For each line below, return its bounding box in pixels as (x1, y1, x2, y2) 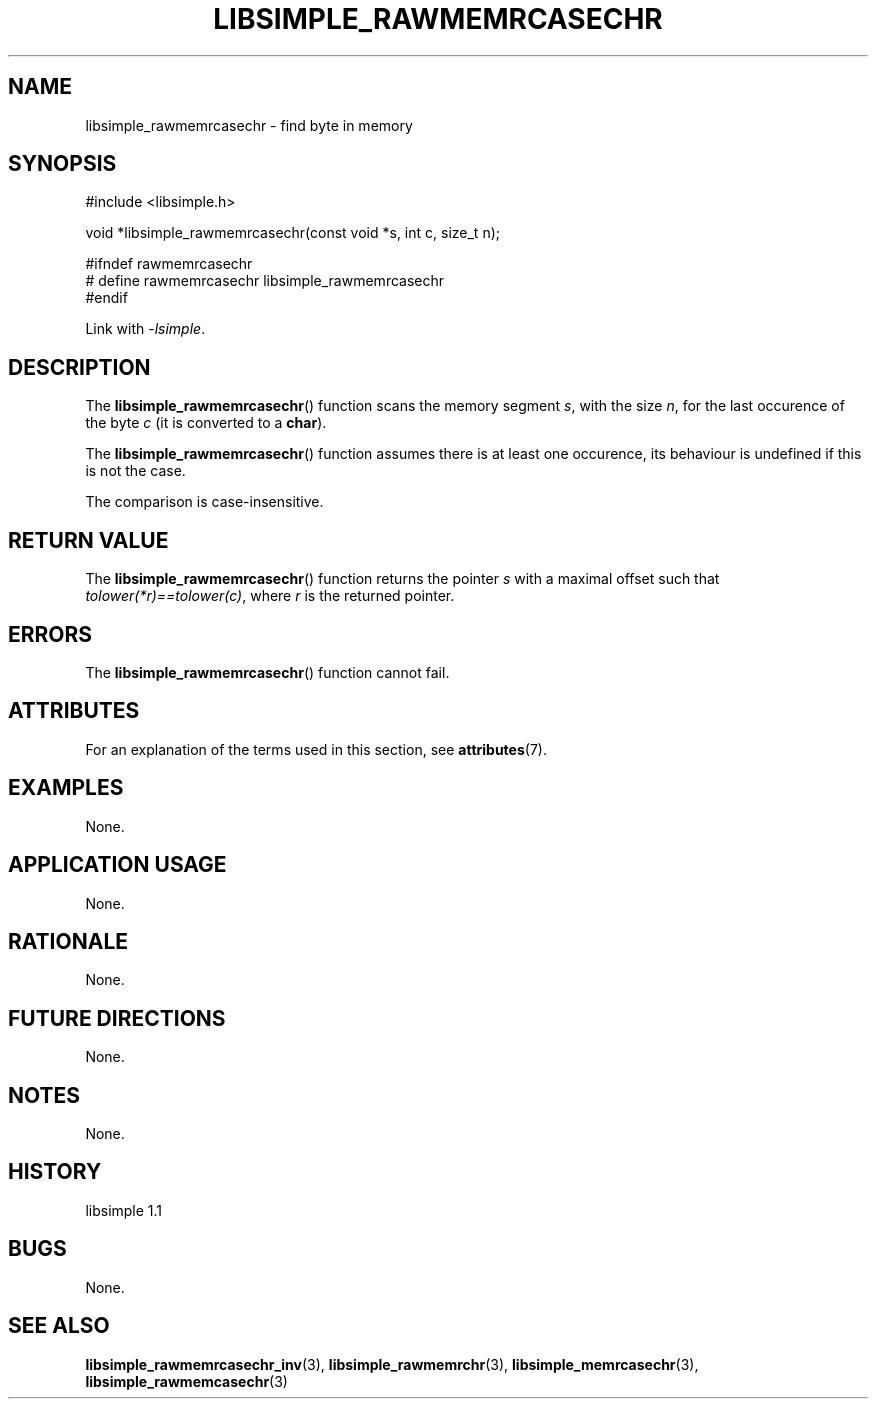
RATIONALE (8, 928, 129, 954)
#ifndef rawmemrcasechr (85, 255, 253, 273)
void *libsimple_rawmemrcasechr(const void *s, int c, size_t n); (85, 224, 500, 242)
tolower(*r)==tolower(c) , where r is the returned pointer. (85, 587, 455, 605)
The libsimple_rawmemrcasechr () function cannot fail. (85, 663, 450, 681)
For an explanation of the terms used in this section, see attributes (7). (85, 740, 547, 758)
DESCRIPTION (8, 354, 151, 380)
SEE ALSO (8, 1313, 110, 1339)
